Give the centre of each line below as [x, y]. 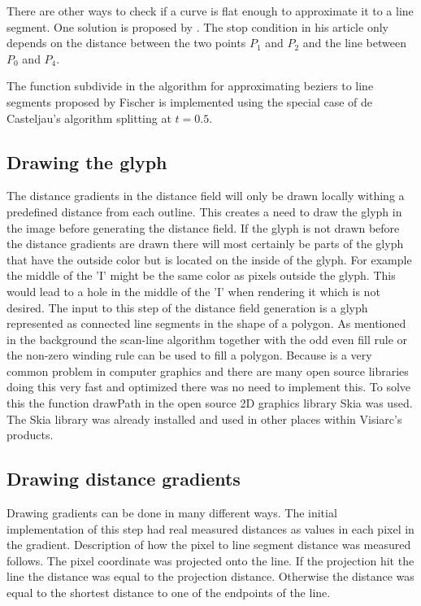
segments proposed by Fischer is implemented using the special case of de [189, 101]
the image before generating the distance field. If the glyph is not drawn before [203, 227]
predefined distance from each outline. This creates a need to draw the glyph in [204, 211]
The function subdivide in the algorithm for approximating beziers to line [190, 86]
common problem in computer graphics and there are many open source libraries [208, 371]
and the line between [354, 43]
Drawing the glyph [87, 161]
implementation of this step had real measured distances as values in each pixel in [210, 528]
